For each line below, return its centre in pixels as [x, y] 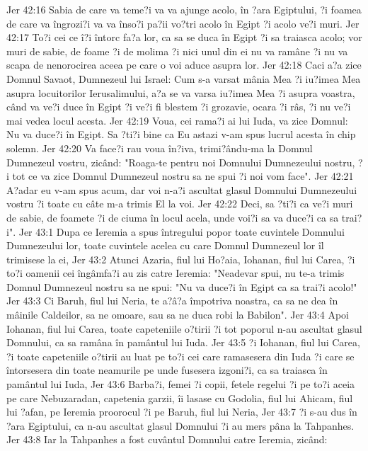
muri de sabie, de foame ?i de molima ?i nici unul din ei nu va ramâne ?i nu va [177, 51]
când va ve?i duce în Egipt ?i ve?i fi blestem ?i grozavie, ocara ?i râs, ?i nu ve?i [179, 107]
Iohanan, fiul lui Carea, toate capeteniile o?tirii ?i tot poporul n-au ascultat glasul [184, 328]
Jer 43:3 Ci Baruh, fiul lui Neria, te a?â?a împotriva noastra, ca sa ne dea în [172, 301]
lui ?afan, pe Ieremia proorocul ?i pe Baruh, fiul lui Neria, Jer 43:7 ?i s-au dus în [182, 412]
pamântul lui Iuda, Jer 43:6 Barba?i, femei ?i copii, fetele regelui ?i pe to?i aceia [181, 384]
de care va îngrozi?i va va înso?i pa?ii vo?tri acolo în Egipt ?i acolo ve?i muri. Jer [183, 23]
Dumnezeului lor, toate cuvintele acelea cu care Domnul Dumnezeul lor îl [165, 245]
